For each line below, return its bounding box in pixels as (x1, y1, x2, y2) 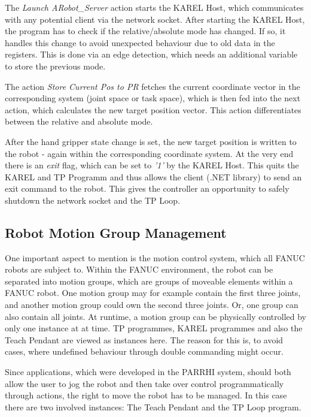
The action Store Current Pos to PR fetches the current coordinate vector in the (5, 80, 300, 92)
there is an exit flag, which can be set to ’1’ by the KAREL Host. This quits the (5, 159, 299, 171)
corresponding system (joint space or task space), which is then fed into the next (5, 92, 301, 104)
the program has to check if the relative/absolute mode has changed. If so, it (5, 25, 286, 37)
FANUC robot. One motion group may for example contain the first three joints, (5, 286, 301, 299)
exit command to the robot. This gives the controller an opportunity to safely (5, 182, 289, 195)
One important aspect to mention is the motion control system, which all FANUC (5, 251, 305, 264)
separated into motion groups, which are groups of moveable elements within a (5, 274, 293, 287)
